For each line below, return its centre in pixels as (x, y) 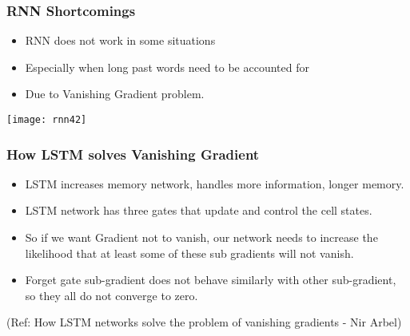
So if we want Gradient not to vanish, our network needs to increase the (201, 237)
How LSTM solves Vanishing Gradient (133, 154)
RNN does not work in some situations (120, 40)
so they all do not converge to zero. (111, 295)
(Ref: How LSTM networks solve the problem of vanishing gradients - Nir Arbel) (204, 322)
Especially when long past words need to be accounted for (167, 67)
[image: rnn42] (47, 120)
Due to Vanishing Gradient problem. (115, 94)
